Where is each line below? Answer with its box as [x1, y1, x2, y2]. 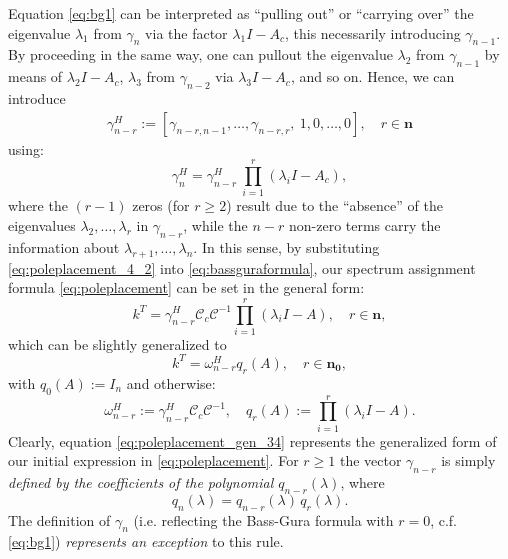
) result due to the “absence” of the [226, 195, 443, 216]
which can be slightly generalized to [8, 333, 227, 354]
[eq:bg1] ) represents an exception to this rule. [8, 531, 284, 552]
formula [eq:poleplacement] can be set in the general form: [8, 277, 365, 298]
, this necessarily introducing [284, 22, 461, 43]
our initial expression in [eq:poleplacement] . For [8, 450, 299, 471]
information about [8, 236, 120, 257]
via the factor [145, 22, 228, 43]
